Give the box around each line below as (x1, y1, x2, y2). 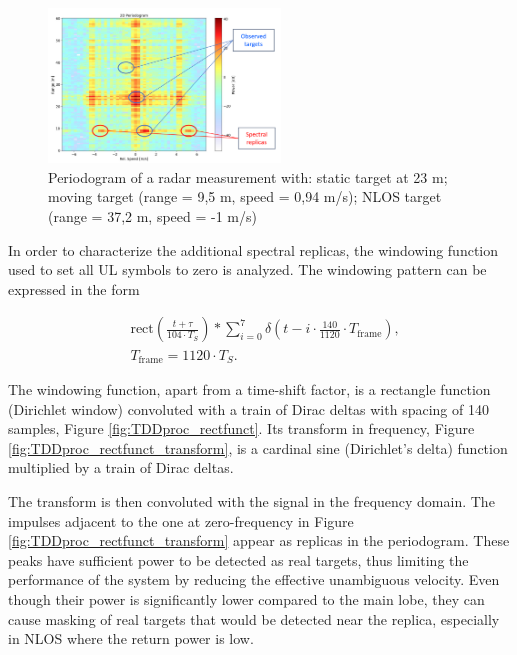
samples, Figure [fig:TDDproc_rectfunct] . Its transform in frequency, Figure (8, 418, 475, 439)
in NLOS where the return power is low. (8, 628, 254, 649)
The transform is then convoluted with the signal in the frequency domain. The (8, 490, 495, 511)
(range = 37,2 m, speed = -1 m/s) (48, 206, 257, 227)
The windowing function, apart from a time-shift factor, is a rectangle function (8, 378, 491, 399)
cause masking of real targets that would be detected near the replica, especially (8, 608, 500, 629)
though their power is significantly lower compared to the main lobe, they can (8, 588, 485, 609)
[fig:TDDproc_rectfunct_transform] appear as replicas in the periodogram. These (8, 530, 510, 551)
